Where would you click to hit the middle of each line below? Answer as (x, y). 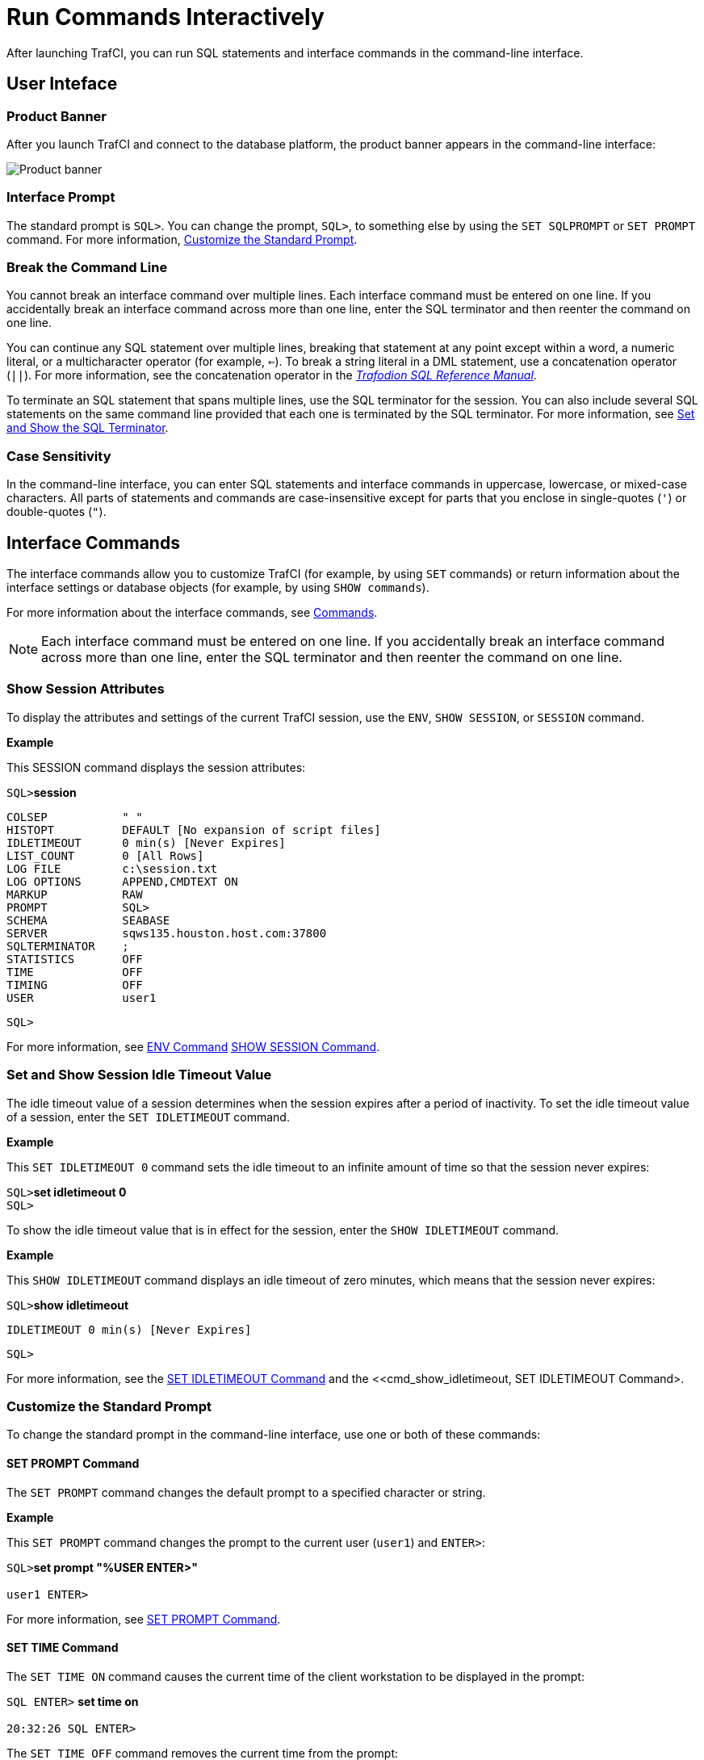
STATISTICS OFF (75, 959)
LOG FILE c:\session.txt (112, 868)
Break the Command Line (87, 268)
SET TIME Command (63, 1648)
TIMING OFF (75, 985)
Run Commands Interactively (166, 17)
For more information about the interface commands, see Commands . (192, 613)
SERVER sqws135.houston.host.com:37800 (167, 933)
